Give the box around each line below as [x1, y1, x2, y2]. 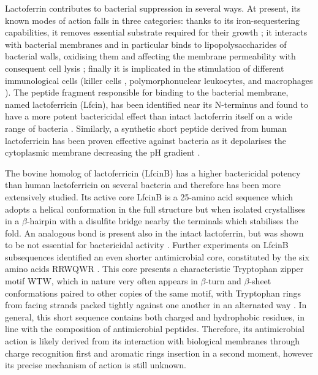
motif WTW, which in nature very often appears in [5, 275, 198, 287]
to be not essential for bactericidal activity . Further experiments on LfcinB [5, 238, 289, 251]
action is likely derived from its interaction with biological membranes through [5, 335, 300, 347]
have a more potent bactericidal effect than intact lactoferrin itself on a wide [5, 110, 292, 123]
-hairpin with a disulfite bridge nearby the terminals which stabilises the [26, 214, 298, 227]
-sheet [249, 275, 271, 287]
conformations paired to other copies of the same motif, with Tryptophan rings [5, 286, 301, 299]
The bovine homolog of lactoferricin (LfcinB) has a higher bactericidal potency [5, 166, 301, 179]
